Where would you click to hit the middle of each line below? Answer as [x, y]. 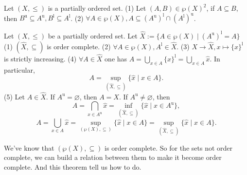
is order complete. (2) [79, 46]
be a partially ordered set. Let [93, 35]
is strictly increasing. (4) [40, 58]
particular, [19, 69]
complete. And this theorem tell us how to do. [73, 167]
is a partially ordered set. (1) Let [97, 8]
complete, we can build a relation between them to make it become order [113, 157]
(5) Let [14, 96]
